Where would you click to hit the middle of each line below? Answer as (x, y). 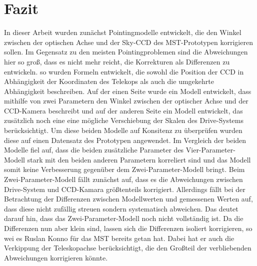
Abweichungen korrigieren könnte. (56, 257)
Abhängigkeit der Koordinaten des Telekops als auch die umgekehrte (109, 81)
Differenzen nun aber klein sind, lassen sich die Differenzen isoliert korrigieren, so (128, 228)
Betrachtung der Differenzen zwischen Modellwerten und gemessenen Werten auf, (128, 199)
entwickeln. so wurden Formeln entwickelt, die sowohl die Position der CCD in (124, 71)
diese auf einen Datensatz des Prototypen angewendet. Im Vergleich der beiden (125, 140)
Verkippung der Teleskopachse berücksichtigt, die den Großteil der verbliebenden (128, 248)
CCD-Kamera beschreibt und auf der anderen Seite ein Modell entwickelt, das (123, 110)
